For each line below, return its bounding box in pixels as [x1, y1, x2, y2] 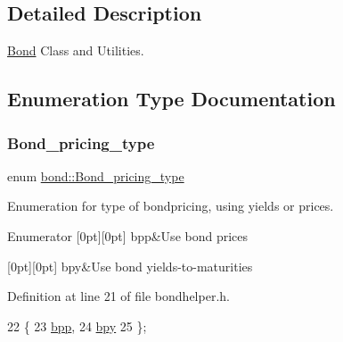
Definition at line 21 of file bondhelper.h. [7, 287, 230, 305]
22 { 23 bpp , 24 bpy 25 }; [7, 316, 147, 335]
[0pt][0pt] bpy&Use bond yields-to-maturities [7, 256, 253, 275]
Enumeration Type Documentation [7, 85, 336, 113]
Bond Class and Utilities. [7, 41, 144, 60]
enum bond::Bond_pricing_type [7, 166, 184, 185]
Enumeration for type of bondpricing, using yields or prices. [7, 196, 334, 215]
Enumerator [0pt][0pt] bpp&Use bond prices [7, 226, 249, 245]
